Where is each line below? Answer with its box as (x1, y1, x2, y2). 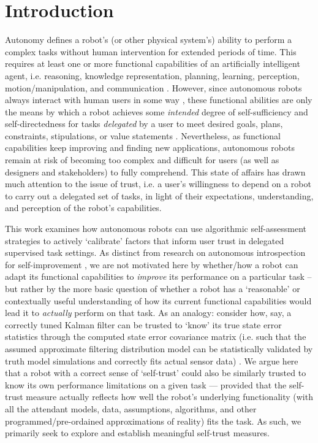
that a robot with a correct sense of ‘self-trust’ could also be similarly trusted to (5, 366, 306, 379)
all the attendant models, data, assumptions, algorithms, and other (5, 402, 257, 415)
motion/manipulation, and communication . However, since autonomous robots (5, 81, 302, 94)
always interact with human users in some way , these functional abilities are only (5, 93, 312, 106)
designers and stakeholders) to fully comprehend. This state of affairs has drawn (5, 165, 306, 178)
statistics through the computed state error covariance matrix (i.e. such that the (5, 330, 306, 343)
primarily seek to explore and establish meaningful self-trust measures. (5, 426, 270, 439)
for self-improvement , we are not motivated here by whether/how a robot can (5, 258, 298, 271)
